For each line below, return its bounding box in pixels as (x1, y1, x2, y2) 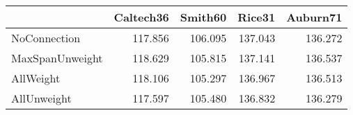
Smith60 (180, 9, 227, 25)
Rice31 (237, 9, 276, 25)
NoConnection (11, 30, 81, 46)
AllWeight (11, 70, 61, 86)
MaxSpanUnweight (11, 50, 103, 66)
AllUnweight (11, 90, 72, 106)
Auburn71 (286, 9, 343, 25)
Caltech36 (113, 9, 169, 25)
